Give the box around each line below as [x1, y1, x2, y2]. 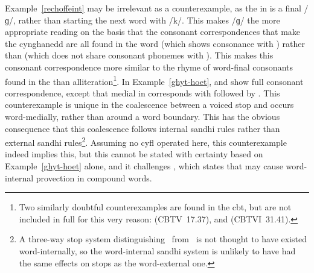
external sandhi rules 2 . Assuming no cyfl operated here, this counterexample [5, 134, 287, 148]
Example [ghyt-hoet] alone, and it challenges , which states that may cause [5, 160, 283, 172]
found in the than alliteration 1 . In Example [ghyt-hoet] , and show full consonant [5, 73, 304, 87]
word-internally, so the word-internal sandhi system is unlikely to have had [19, 245, 296, 257]
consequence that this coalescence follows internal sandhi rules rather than [5, 122, 280, 134]
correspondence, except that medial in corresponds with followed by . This [5, 86, 280, 99]
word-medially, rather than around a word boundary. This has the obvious [5, 110, 280, 122]
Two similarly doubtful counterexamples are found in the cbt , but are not [19, 201, 292, 213]
